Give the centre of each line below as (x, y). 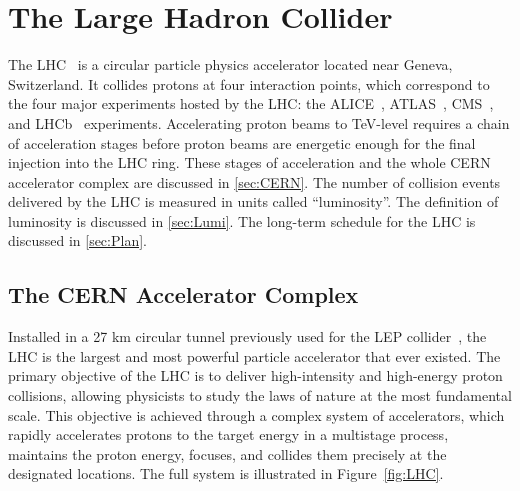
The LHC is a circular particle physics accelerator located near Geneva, (230, 64)
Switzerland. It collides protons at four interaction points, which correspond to (249, 83)
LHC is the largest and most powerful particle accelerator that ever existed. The (254, 355)
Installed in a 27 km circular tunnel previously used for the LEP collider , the (247, 336)
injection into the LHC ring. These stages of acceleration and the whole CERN (249, 162)
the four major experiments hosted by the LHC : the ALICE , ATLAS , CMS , (251, 103)
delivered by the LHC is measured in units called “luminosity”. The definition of (253, 201)
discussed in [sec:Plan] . (77, 240)
